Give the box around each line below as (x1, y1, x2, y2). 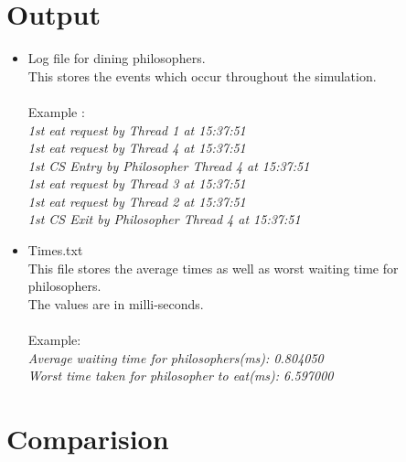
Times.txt (27, 241, 83, 260)
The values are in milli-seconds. (27, 294, 204, 313)
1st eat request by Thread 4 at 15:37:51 (27, 138, 246, 157)
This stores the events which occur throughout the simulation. (27, 66, 377, 85)
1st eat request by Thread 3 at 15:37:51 (27, 174, 246, 193)
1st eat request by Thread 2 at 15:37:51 (27, 191, 246, 210)
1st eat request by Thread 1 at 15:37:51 (27, 120, 246, 139)
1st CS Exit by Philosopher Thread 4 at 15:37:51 (27, 210, 301, 229)
